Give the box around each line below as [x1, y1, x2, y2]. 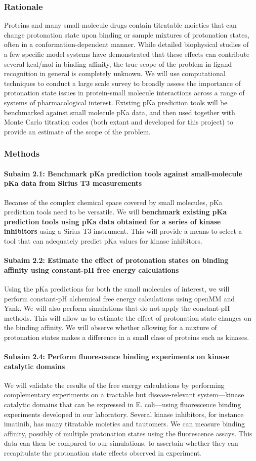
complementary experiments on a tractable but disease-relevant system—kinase [4, 389, 244, 400]
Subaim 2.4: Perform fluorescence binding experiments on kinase [4, 351, 229, 362]
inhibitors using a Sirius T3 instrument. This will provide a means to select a [4, 226, 242, 236]
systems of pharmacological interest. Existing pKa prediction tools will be [4, 97, 227, 107]
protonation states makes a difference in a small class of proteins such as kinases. [4, 332, 249, 342]
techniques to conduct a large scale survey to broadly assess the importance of [4, 78, 241, 88]
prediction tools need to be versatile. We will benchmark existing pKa [4, 207, 227, 217]
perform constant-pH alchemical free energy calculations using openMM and [4, 293, 235, 303]
